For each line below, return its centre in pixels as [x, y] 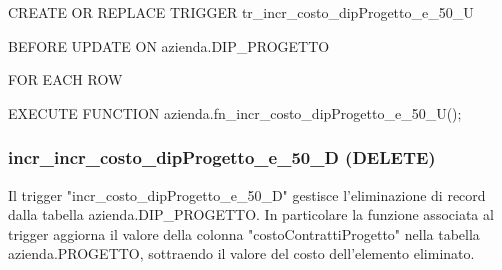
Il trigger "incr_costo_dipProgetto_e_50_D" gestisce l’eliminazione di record [247, 194]
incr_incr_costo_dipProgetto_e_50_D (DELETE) [222, 157]
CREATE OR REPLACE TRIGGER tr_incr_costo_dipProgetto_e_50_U [241, 12]
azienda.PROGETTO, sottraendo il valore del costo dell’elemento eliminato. [241, 253]
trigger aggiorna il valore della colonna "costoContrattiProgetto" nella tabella [244, 233]
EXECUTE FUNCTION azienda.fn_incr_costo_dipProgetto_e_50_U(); [235, 112]
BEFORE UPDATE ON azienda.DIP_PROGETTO [169, 45]
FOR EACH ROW [65, 79]
